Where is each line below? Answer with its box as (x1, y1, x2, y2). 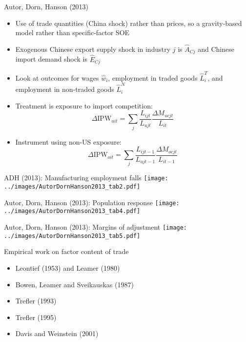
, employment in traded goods (108, 72, 198, 83)
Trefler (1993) (15, 296, 57, 306)
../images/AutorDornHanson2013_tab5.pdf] (4, 232, 141, 239)
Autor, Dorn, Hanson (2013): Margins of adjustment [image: (4, 222, 187, 232)
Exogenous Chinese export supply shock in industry (15, 44, 171, 54)
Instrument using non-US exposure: (15, 136, 122, 147)
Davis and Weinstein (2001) (15, 328, 99, 339)
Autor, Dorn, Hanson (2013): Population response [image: (4, 197, 180, 207)
